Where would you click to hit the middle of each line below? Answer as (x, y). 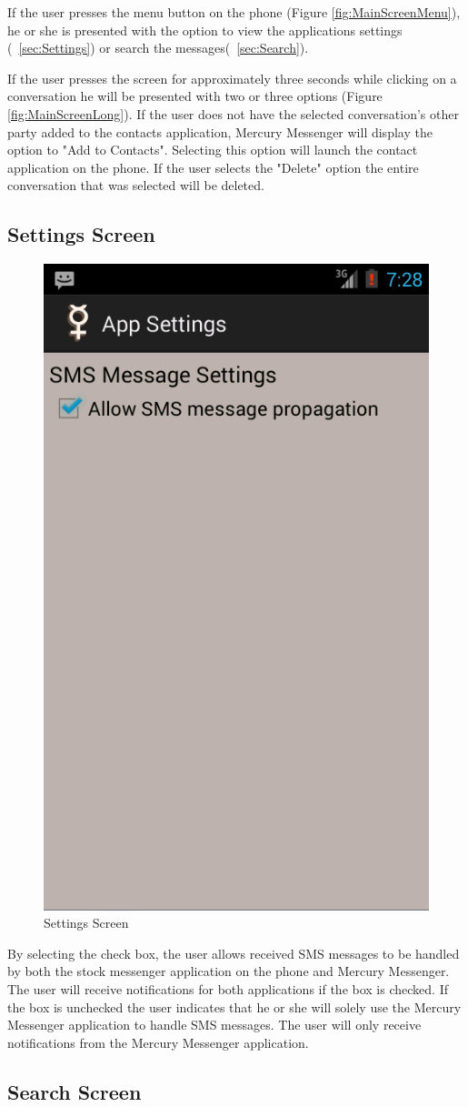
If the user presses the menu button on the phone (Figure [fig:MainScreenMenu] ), (234, 12)
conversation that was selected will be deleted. (136, 185)
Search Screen (75, 1091)
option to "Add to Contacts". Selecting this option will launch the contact (213, 150)
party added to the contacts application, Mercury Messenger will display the (220, 131)
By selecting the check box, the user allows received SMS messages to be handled (234, 953)
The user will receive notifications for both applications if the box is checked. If (228, 989)
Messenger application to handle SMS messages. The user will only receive (214, 1025)
